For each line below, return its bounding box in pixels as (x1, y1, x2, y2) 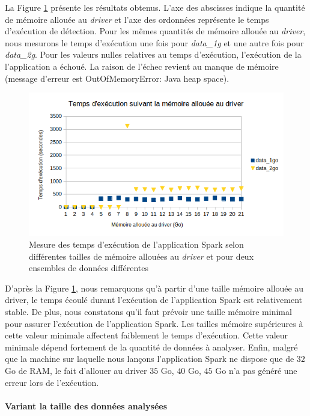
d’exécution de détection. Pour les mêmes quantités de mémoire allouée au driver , (5, 25, 306, 37)
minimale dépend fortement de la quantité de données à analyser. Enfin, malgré (5, 340, 298, 353)
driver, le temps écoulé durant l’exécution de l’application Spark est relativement (5, 293, 303, 306)
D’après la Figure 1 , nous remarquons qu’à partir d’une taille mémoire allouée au (5, 281, 304, 294)
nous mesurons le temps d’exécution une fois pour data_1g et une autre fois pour (5, 36, 304, 49)
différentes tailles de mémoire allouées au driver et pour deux (29, 249, 254, 262)
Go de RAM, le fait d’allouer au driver (5, 364, 147, 376)
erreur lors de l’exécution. (5, 376, 99, 388)
